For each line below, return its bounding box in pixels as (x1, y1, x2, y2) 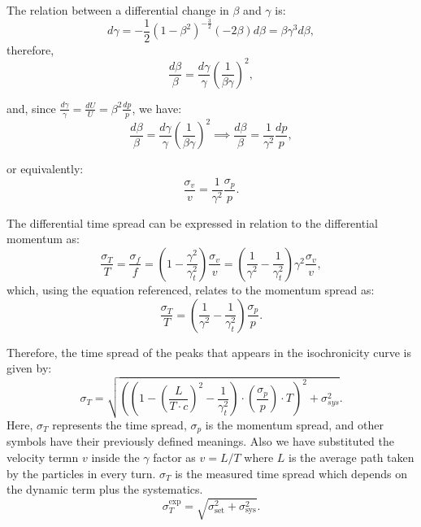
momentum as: (7, 230, 80, 247)
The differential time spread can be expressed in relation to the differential (7, 214, 378, 231)
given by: (7, 359, 52, 377)
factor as (153, 448, 196, 465)
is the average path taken (289, 448, 414, 465)
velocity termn (7, 448, 79, 465)
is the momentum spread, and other (205, 416, 384, 433)
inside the (91, 448, 140, 465)
